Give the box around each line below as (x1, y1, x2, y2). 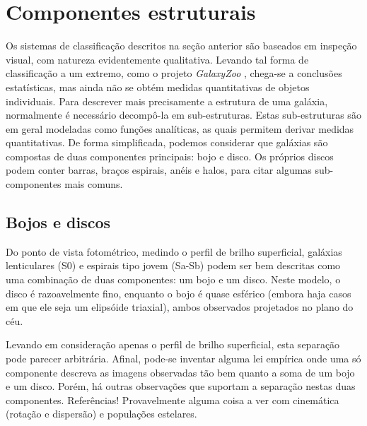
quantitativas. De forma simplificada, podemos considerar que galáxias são (6, 135, 328, 150)
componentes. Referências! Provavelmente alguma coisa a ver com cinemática (6, 392, 339, 407)
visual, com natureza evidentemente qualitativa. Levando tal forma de (6, 52, 309, 66)
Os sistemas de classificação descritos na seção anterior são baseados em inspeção (6, 38, 357, 53)
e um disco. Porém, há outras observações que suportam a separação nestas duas (6, 379, 356, 394)
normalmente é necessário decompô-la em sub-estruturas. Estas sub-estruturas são (6, 107, 361, 122)
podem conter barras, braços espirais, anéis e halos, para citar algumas (6, 162, 312, 177)
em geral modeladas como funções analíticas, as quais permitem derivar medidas (6, 121, 354, 136)
